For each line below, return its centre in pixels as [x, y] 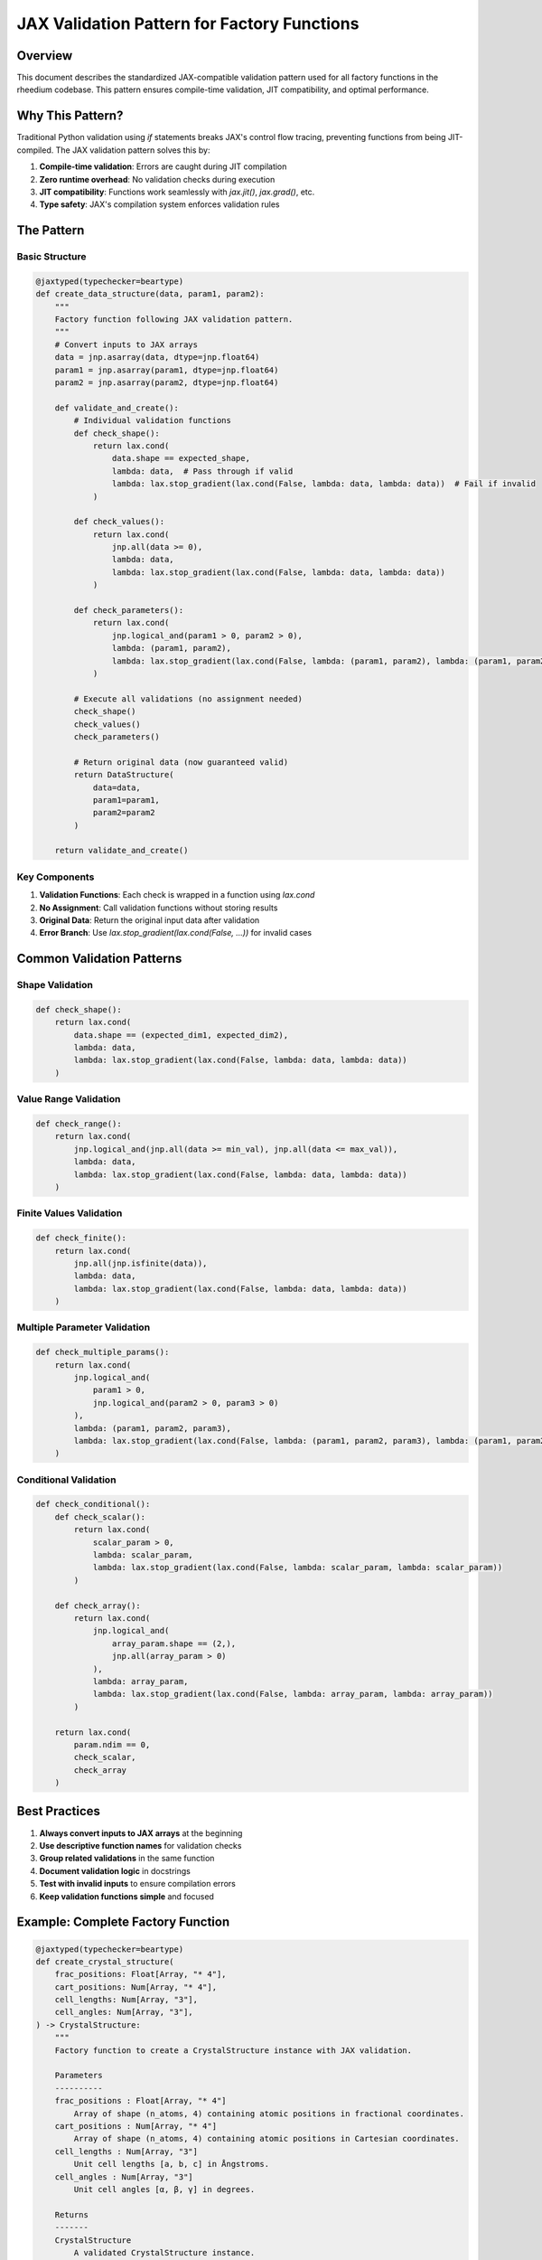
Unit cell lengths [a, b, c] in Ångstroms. [172, 2164]
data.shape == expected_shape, [181, 458]
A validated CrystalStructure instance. [164, 2252]
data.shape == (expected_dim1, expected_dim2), [181, 1035]
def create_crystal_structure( [105, 1961]
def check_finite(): [81, 1238]
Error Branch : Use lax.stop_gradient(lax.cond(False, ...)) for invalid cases [175, 933]
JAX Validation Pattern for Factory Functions [188, 24]
